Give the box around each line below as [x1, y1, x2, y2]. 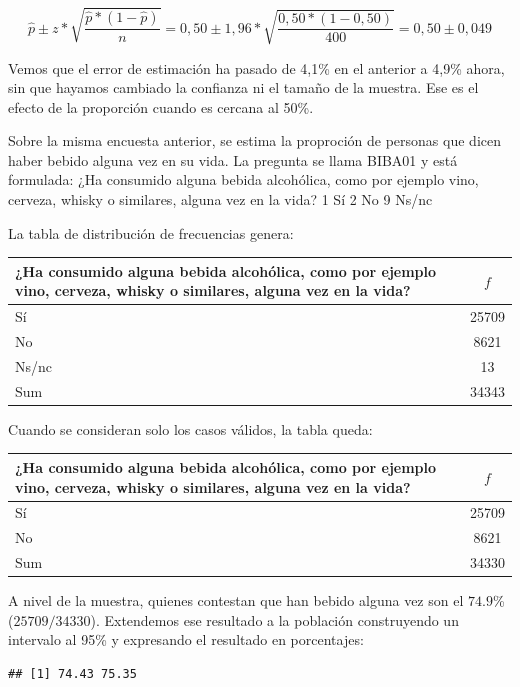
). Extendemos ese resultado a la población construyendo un [90, 609, 459, 630]
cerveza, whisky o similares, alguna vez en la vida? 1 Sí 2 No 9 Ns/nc [8, 189, 433, 210]
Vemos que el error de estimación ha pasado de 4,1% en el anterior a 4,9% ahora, [8, 57, 505, 78]
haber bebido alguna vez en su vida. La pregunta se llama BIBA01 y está [8, 149, 458, 170]
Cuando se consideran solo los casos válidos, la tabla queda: [8, 418, 373, 439]
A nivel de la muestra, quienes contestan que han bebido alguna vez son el [8, 590, 464, 611]
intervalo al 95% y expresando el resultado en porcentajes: [8, 629, 364, 650]
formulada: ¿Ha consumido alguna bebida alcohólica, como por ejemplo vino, [8, 169, 479, 190]
